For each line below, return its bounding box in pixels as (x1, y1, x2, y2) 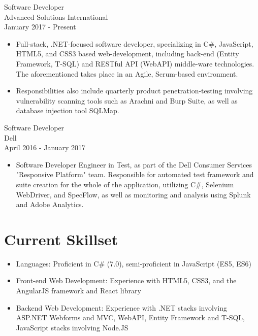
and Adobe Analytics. (16, 199, 84, 210)
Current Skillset (4, 228, 118, 249)
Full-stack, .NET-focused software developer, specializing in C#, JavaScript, (16, 38, 253, 49)
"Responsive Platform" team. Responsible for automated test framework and (16, 169, 254, 180)
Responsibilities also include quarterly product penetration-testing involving (16, 85, 253, 96)
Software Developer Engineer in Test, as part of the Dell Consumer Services (16, 159, 252, 170)
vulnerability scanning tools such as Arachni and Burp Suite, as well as (16, 95, 238, 106)
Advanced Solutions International (4, 11, 108, 22)
